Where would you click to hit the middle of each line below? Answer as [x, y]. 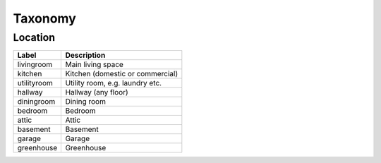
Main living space [94, 65]
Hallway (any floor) [97, 92]
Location [34, 37]
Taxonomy [45, 18]
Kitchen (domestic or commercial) [122, 74]
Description [85, 55]
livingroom [35, 65]
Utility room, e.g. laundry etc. [114, 83]
